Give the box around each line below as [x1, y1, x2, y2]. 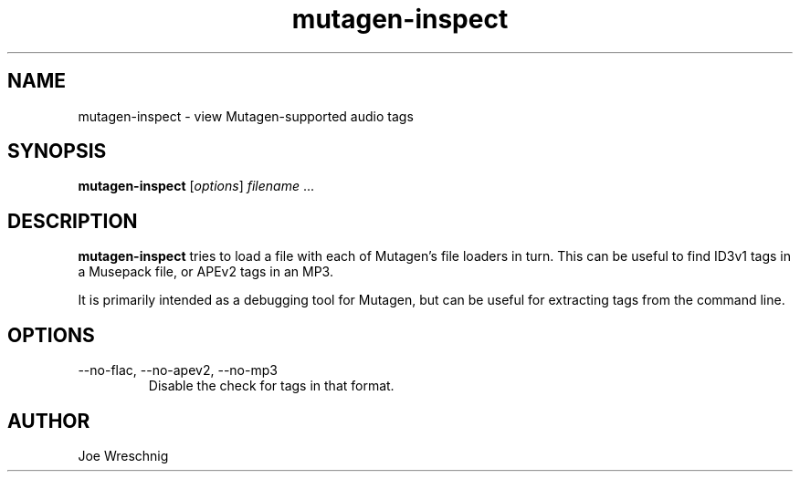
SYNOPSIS [7, 140, 107, 163]
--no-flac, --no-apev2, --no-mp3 [78, 362, 278, 379]
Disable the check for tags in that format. [148, 378, 395, 394]
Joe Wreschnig [78, 447, 169, 463]
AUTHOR [7, 409, 90, 432]
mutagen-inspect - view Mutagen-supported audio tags [78, 108, 414, 124]
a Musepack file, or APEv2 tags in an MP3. [78, 264, 333, 280]
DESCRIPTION [7, 209, 138, 233]
